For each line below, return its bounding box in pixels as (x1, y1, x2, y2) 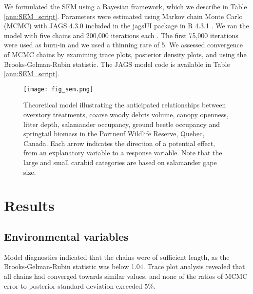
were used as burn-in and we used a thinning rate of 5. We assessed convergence (4, 40, 243, 50)
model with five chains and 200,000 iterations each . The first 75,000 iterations (4, 30, 238, 40)
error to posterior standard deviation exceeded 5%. (4, 280, 156, 291)
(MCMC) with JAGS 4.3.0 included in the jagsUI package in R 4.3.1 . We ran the (4, 21, 249, 31)
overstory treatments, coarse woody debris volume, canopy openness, (23, 109, 229, 119)
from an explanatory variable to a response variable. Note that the (23, 147, 222, 158)
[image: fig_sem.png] (23, 85, 94, 93)
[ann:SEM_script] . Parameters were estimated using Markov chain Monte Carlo (4, 11, 243, 21)
